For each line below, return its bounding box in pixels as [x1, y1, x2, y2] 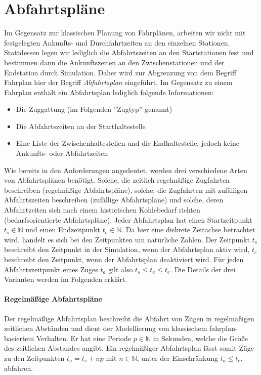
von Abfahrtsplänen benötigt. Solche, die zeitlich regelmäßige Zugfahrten [4, 175, 230, 185]
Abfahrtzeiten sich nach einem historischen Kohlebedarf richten [4, 204, 200, 215]
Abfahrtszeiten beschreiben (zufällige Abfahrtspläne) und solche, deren [4, 194, 224, 205]
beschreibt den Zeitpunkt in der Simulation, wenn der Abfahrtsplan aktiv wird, [4, 244, 250, 255]
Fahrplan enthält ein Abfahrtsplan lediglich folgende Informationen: [4, 87, 214, 97]
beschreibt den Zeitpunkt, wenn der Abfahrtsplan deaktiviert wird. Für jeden [4, 254, 244, 264]
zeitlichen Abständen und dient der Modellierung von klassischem [4, 323, 207, 334]
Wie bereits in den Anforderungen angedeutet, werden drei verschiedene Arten [4, 164, 247, 175]
